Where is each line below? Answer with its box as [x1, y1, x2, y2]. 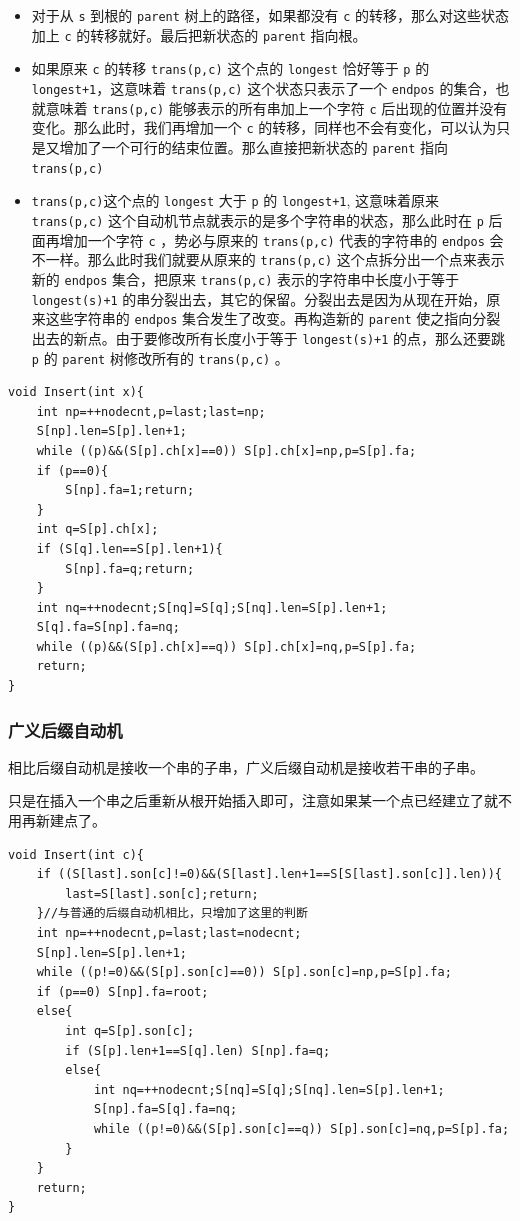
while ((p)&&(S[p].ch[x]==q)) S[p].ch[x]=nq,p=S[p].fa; [36, 639, 417, 654]
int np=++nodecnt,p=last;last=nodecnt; [36, 926, 302, 941]
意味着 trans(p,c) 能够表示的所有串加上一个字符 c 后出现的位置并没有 [45, 97, 508, 118]
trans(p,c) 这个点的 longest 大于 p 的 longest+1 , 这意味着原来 [31, 190, 440, 211]
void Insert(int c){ [8, 847, 145, 862]
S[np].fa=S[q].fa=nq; [93, 1102, 238, 1117]
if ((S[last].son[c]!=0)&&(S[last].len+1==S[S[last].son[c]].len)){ [36, 867, 502, 882]
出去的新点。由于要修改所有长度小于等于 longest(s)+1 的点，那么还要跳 [31, 327, 506, 348]
